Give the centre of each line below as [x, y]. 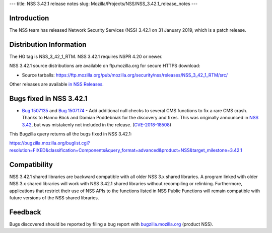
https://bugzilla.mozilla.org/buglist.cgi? [50, 143]
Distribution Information [48, 45]
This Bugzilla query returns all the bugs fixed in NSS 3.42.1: [71, 134]
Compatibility [31, 164]
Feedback [25, 212]
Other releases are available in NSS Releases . [57, 84]
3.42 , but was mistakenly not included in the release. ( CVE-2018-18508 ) [96, 125]
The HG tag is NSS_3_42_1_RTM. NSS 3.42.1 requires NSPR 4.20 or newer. [86, 56]
